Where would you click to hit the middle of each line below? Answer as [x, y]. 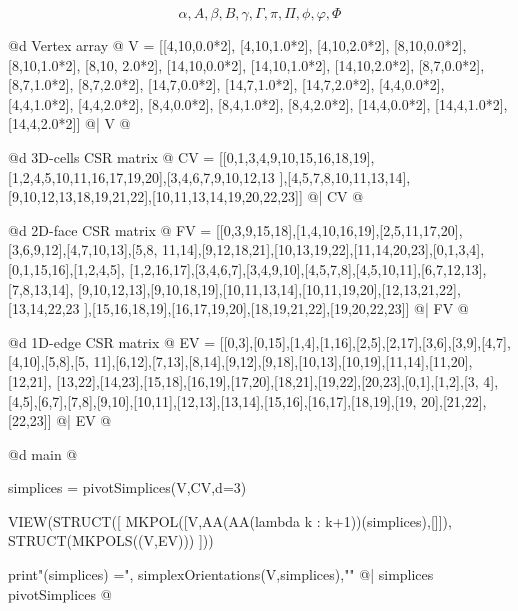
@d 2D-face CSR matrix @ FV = [110, 229]
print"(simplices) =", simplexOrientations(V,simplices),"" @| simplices [221, 574]
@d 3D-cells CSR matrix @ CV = [111, 156]
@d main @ [43, 453]
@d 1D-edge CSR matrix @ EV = [112, 341]
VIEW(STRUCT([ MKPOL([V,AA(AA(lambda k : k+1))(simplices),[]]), [230, 520]
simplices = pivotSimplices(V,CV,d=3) [127, 487]
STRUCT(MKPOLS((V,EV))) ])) [111, 540]
